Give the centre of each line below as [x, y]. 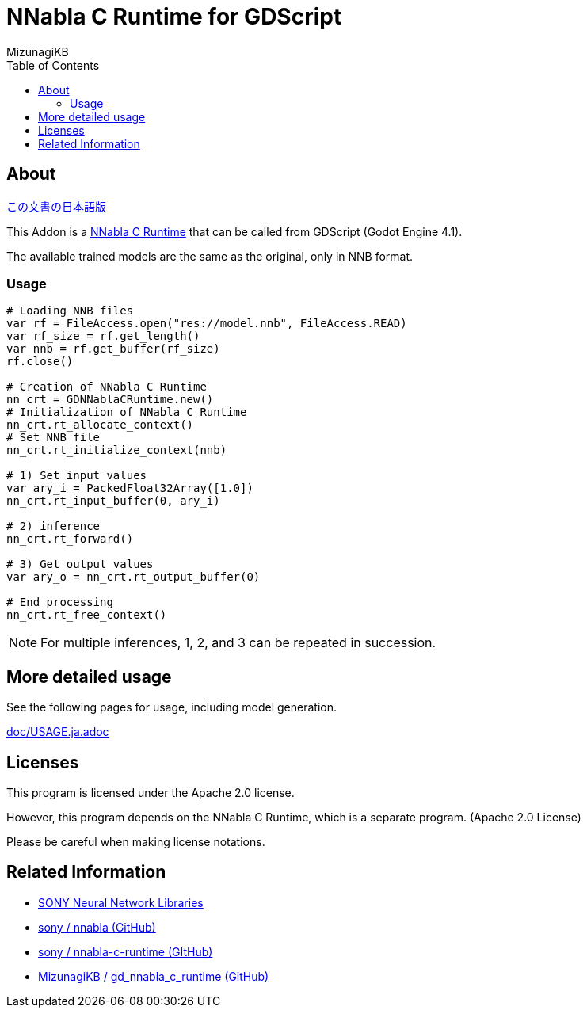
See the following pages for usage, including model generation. [172, 707]
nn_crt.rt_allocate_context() [100, 425]
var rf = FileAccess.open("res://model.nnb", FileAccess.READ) [207, 324]
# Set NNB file [53, 438]
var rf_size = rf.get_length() [103, 336]
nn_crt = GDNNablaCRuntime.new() [110, 400]
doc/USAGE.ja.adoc [58, 732]
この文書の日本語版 [56, 206]
